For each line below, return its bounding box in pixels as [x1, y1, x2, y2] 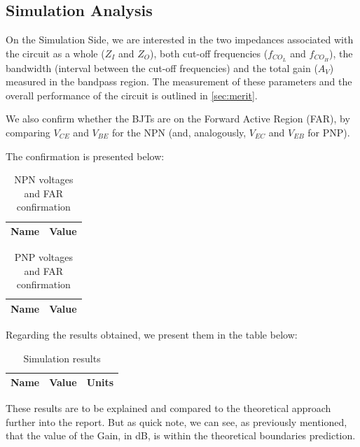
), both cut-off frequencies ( [150, 45, 268, 60]
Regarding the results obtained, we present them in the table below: [6, 327, 298, 341]
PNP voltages [14, 250, 73, 264]
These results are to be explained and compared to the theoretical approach [6, 401, 331, 416]
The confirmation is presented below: [6, 148, 165, 163]
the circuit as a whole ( [6, 45, 105, 60]
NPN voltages [14, 172, 74, 187]
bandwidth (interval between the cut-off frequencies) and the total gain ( [6, 60, 318, 75]
